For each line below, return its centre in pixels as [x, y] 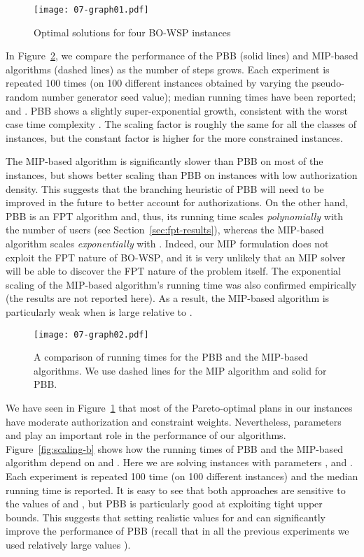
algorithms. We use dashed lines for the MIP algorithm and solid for [180, 370]
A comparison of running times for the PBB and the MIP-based [171, 357]
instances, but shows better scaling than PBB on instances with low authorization [182, 175]
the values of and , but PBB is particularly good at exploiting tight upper [164, 504]
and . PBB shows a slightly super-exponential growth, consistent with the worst [177, 110]
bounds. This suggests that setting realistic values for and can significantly [166, 517]
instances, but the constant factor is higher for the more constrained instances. [174, 137]
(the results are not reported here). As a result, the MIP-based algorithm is [168, 298]
